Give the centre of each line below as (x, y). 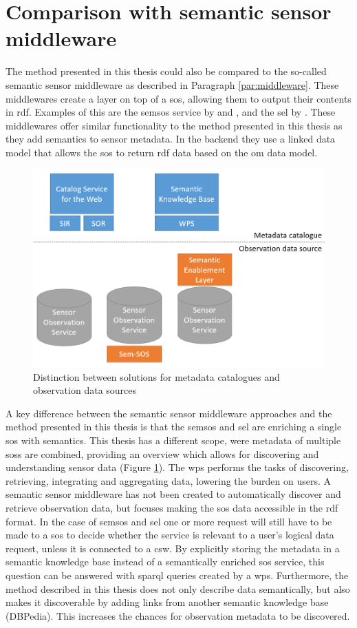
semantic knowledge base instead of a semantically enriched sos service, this (165, 562)
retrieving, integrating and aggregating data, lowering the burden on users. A (168, 480)
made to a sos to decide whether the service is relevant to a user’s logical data (170, 535)
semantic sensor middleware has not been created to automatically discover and (173, 494)
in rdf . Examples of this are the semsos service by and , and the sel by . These (171, 112)
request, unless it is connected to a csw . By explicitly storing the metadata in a (173, 548)
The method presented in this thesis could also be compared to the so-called (166, 71)
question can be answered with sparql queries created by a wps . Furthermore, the (177, 575)
